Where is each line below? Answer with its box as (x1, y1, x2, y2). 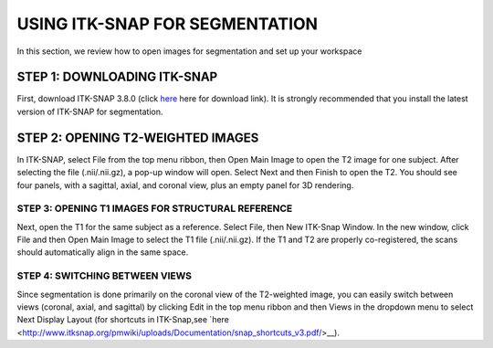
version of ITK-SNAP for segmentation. (16, 106, 163, 117)
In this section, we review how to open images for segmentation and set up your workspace (16, 46, 362, 57)
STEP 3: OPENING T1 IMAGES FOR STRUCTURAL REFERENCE (16, 202, 293, 215)
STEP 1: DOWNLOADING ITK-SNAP (16, 69, 218, 85)
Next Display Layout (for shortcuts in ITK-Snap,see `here (16, 314, 230, 325)
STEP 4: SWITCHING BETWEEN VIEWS (16, 269, 192, 282)
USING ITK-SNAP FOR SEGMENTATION (16, 14, 319, 34)
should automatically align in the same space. (16, 247, 189, 258)
